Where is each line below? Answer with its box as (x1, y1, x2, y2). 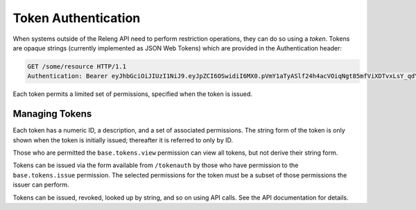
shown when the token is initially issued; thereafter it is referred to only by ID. (12, 135, 234, 144)
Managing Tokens (12, 108, 92, 120)
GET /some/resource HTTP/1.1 (27, 62, 127, 70)
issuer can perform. (12, 180, 69, 189)
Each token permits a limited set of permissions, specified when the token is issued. (12, 90, 253, 98)
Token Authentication (12, 10, 141, 26)
